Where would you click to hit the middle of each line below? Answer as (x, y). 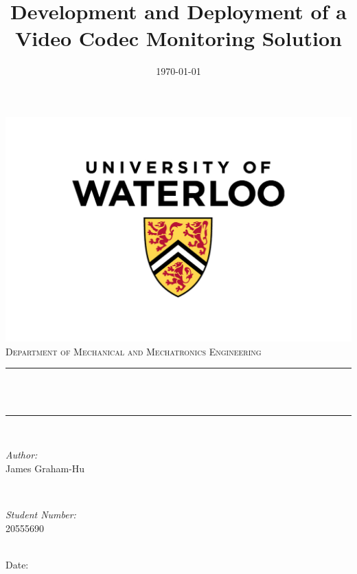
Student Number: (41, 514)
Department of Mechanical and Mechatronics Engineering (134, 351)
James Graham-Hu (45, 468)
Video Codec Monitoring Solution (178, 38)
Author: (22, 455)
